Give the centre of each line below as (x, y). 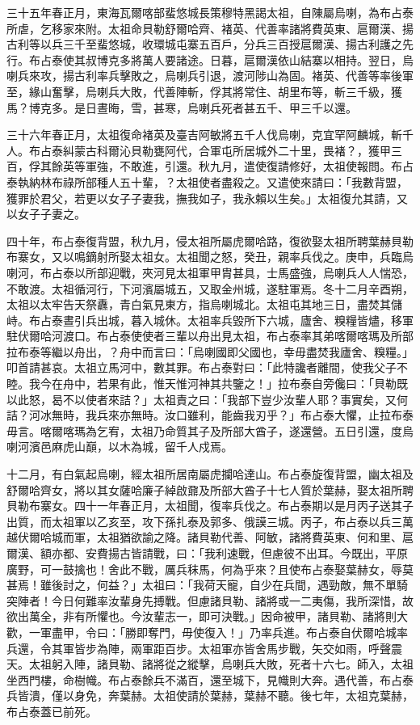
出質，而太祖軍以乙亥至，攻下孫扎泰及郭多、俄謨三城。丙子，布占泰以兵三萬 (210, 521)
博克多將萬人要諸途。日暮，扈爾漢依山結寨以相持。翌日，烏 (255, 59)
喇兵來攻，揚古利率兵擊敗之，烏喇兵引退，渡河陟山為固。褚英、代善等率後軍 (210, 76)
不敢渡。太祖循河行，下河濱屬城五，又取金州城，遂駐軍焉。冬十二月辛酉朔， (210, 288)
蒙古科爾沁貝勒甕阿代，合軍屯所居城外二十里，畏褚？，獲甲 (232, 150)
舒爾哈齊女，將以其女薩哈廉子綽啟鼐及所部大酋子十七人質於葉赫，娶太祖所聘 (210, 489)
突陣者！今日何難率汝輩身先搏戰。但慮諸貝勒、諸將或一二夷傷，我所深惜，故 (210, 600)
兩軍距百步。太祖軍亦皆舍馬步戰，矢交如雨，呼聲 (260, 648)
